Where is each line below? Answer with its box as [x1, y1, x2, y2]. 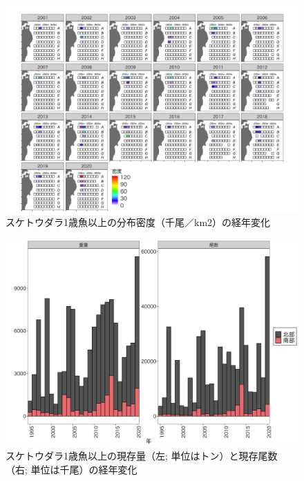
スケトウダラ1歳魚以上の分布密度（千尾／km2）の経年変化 [6, 215, 271, 229]
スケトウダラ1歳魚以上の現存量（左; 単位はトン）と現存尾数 [6, 449, 278, 463]
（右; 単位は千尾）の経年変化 [6, 462, 137, 476]
